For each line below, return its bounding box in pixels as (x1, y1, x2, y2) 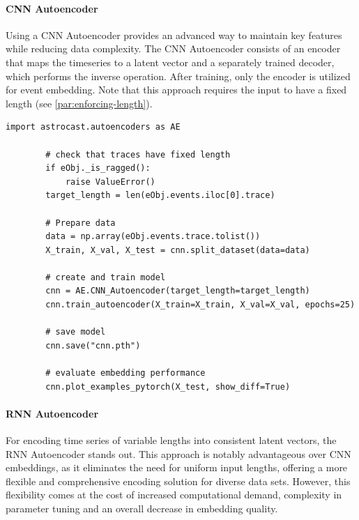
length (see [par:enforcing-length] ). (6, 95, 153, 110)
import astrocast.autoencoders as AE (6, 122, 181, 132)
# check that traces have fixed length (45, 149, 231, 160)
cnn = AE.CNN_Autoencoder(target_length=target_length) (45, 286, 310, 296)
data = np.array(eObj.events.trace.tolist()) (45, 231, 261, 242)
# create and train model (45, 272, 166, 282)
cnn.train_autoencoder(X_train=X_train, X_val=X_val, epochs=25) (45, 300, 356, 310)
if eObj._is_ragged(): (45, 163, 151, 174)
